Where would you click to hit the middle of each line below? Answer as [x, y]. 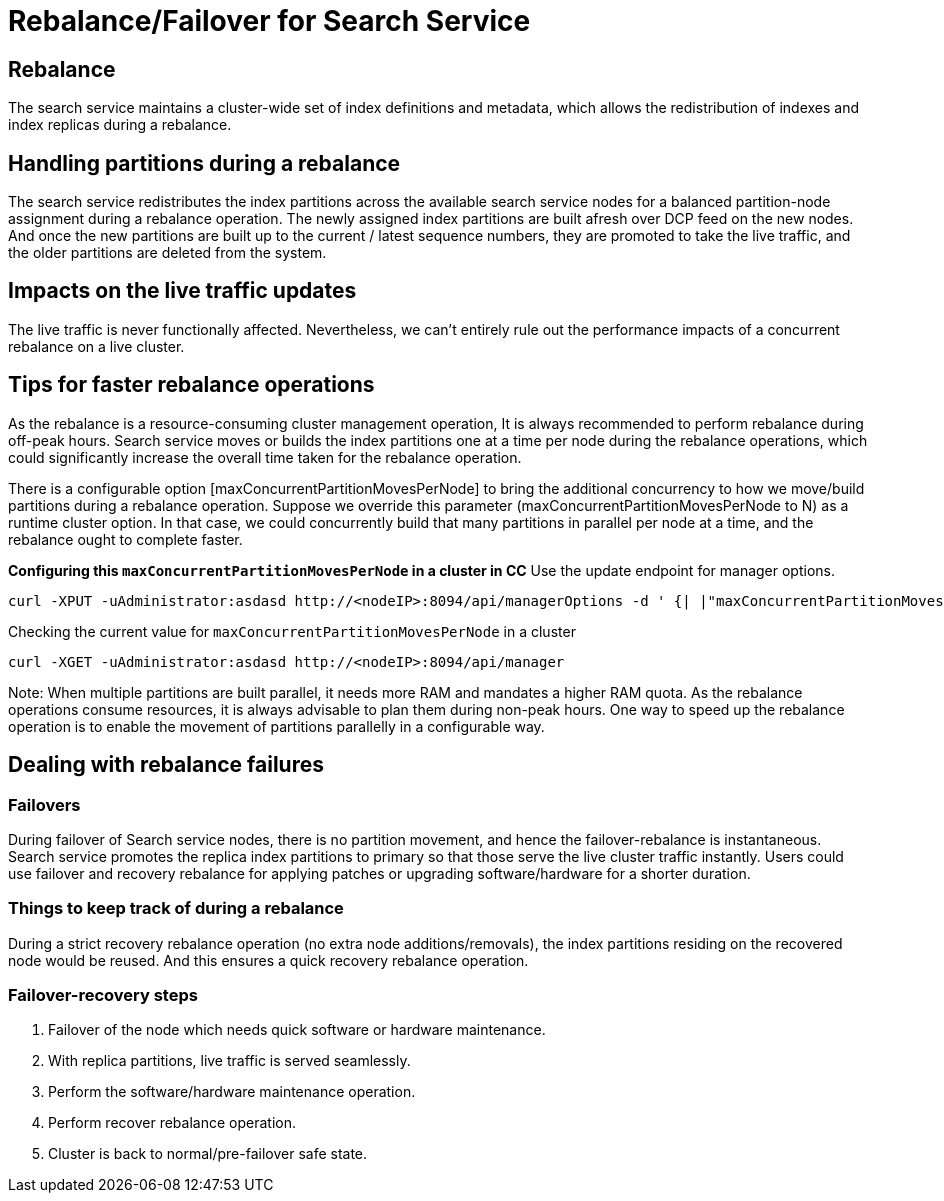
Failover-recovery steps [103, 995]
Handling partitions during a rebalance [204, 163]
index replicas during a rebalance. [120, 125]
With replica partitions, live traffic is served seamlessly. [229, 1061]
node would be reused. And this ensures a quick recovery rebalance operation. [268, 960]
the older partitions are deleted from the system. [167, 253]
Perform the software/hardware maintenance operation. [232, 1092]
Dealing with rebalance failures [166, 765]
